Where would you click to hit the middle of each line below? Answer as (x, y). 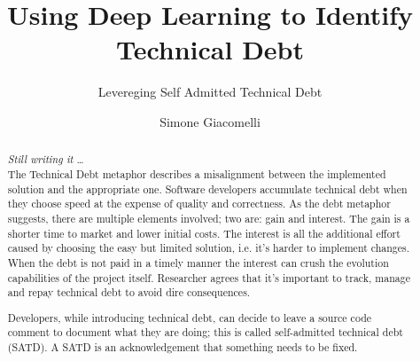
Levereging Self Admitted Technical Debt (210, 92)
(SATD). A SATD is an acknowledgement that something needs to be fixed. (183, 347)
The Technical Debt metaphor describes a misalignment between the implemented (197, 173)
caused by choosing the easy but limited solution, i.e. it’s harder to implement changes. (209, 248)
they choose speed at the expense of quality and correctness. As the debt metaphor (199, 204)
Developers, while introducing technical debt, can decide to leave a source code (190, 317)
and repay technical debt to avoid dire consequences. (129, 292)
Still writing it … (46, 159)
